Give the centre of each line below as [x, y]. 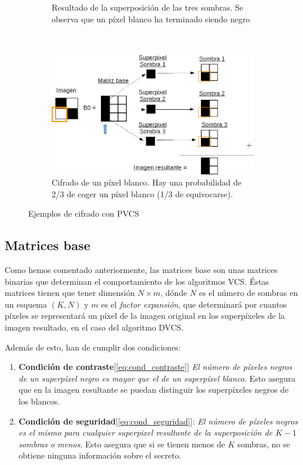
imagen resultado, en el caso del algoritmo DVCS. [94, 327]
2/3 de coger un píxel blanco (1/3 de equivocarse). [142, 193]
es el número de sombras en [248, 293]
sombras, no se [264, 444]
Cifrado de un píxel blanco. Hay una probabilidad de [147, 182]
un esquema [26, 304]
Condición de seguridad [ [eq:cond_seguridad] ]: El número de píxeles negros [158, 421]
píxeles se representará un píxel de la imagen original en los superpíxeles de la [145, 316]
